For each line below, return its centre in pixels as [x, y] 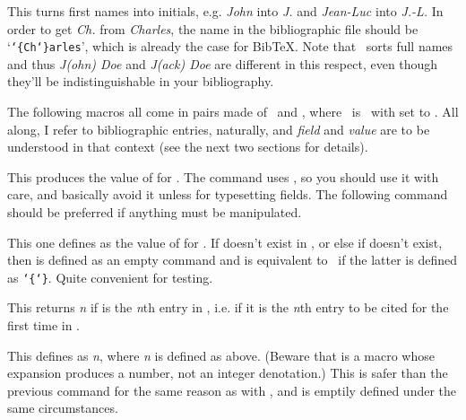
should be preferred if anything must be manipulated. [155, 212]
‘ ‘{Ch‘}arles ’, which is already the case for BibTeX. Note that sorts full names [230, 46]
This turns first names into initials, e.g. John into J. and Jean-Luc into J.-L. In [225, 11]
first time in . [44, 325]
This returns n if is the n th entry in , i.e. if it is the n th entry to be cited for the [228, 307]
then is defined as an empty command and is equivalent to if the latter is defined [232, 260]
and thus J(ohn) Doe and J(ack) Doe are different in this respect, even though [223, 63]
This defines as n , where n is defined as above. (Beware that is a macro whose [221, 355]
